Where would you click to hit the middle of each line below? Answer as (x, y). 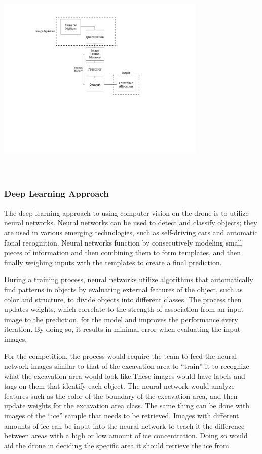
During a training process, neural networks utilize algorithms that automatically (129, 279)
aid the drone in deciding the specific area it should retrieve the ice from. (118, 445)
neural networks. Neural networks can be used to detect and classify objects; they (131, 222)
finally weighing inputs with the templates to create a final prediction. (113, 262)
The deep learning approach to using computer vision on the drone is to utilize (126, 212)
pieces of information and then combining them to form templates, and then (122, 252)
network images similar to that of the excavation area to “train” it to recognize (127, 366)
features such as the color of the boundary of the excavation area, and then (121, 395)
